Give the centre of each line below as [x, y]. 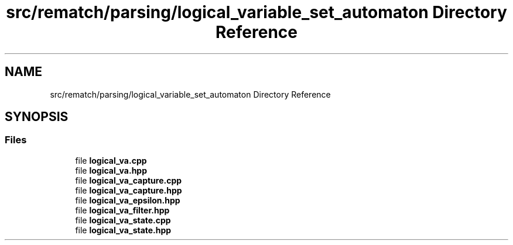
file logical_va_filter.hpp [122, 210]
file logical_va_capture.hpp [129, 190]
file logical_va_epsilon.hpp [128, 200]
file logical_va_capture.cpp [129, 180]
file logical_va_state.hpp [123, 230]
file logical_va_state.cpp [123, 220]
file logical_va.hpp [111, 170]
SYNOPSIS [37, 117]
